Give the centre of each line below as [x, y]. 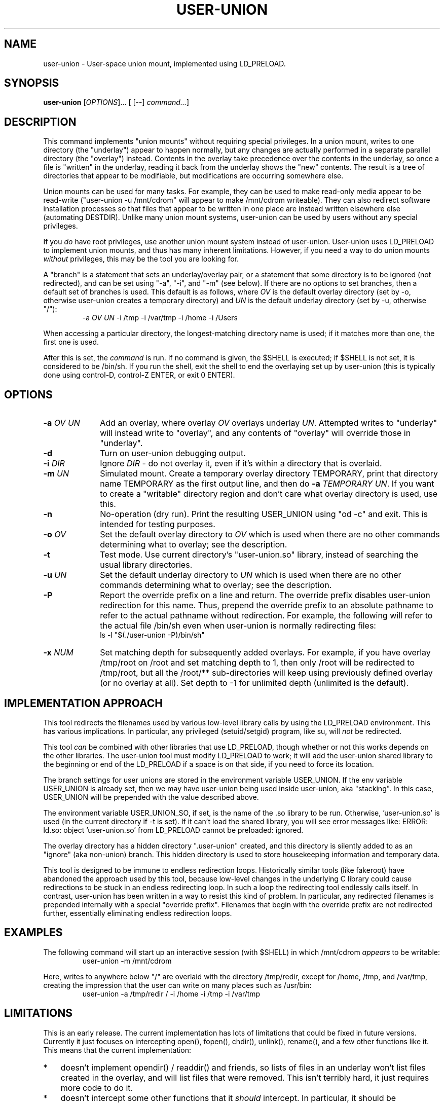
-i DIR [54, 464]
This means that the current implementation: [117, 1050]
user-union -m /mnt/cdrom [127, 961]
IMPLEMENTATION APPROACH [84, 703]
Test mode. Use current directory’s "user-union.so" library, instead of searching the [259, 555]
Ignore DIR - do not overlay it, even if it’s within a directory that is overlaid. [241, 464]
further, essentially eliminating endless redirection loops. [138, 913]
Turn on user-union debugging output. [173, 453]
